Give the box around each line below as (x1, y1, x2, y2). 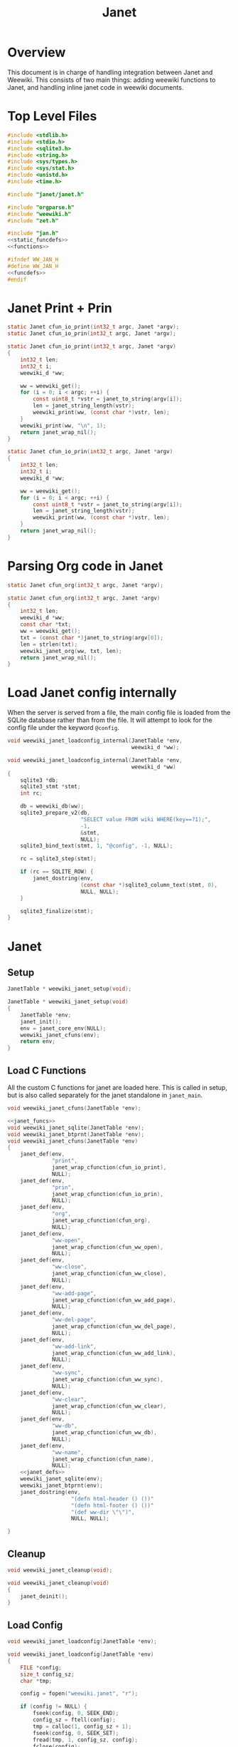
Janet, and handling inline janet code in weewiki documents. (7, 83, 184, 91)
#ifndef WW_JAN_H (7, 256, 59, 263)
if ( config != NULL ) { (20, 1703, 87, 1711)
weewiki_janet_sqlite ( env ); (20, 1475, 103, 1483)
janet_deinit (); (20, 1592, 69, 1600)
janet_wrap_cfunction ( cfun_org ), (52, 1217, 151, 1224)
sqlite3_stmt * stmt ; (20, 783, 81, 790)
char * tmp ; (20, 1677, 53, 1684)
